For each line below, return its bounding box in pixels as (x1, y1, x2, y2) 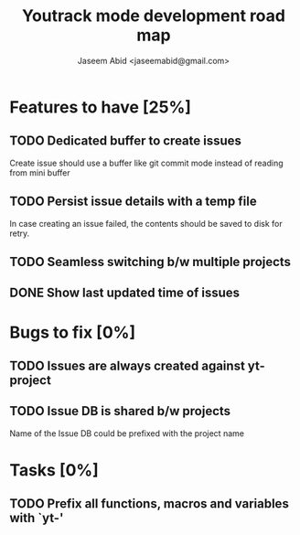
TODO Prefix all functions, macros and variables (9, 496, 290, 512)
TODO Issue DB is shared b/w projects (9, 403, 231, 419)
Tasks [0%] (9, 459, 99, 480)
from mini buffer (9, 166, 70, 178)
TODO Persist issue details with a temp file (9, 194, 258, 209)
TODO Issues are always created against (9, 358, 245, 373)
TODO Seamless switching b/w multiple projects (9, 253, 291, 270)
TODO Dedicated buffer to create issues (9, 134, 242, 149)
